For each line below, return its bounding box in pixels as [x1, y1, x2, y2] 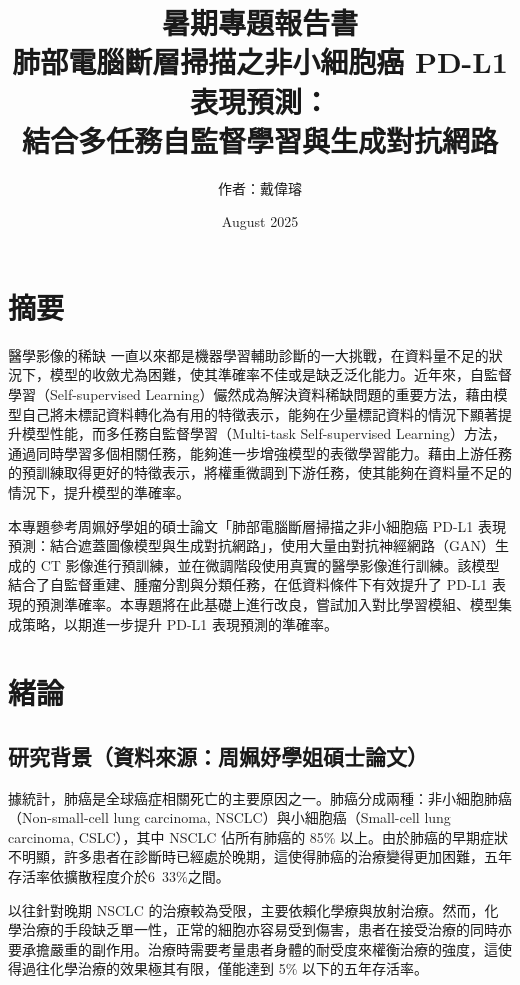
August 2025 [221, 211, 299, 232]
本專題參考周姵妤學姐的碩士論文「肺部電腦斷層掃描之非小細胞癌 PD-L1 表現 [8, 515, 506, 536]
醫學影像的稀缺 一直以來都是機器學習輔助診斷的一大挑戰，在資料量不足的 [8, 344, 489, 365]
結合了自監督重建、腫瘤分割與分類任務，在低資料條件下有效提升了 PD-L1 [8, 574, 488, 595]
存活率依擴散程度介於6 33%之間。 [8, 866, 230, 887]
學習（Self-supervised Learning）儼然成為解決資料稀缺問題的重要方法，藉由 [8, 384, 494, 404]
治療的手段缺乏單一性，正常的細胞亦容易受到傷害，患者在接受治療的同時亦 [21, 919, 512, 940]
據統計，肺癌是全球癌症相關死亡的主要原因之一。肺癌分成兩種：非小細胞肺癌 [8, 787, 512, 808]
